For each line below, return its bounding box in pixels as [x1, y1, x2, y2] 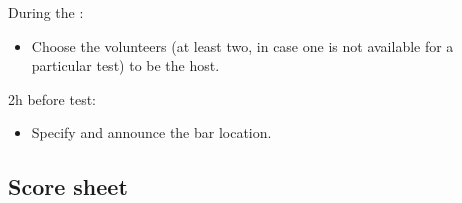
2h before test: [8, 88, 97, 109]
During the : [8, 2, 84, 22]
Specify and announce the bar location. [31, 122, 272, 143]
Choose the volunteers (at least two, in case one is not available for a [31, 35, 454, 56]
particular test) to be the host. [31, 55, 220, 76]
